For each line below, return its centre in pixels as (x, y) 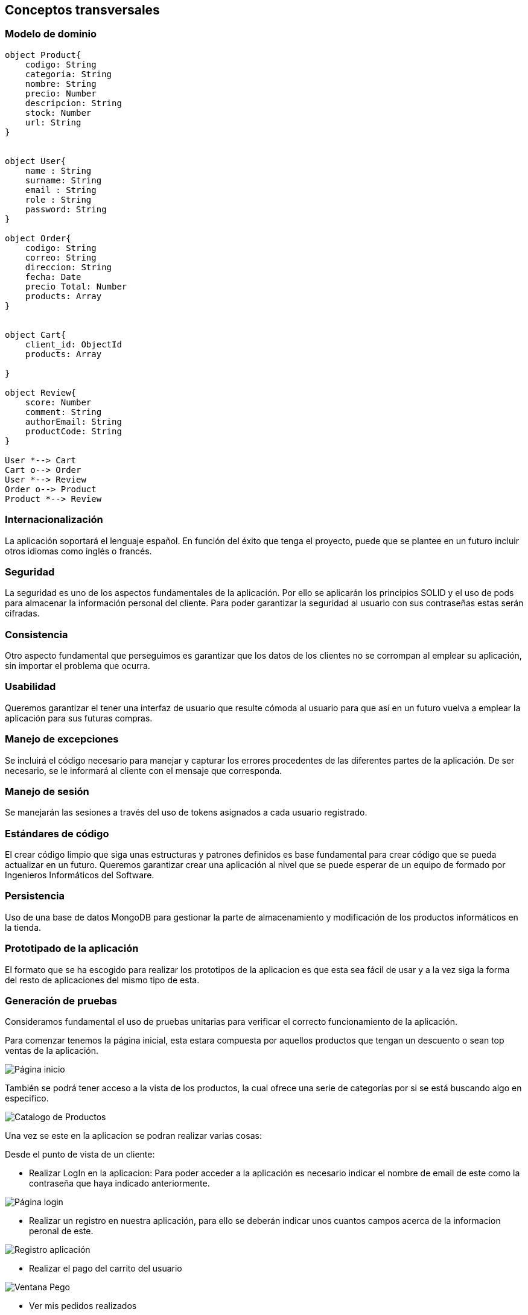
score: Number (58, 402)
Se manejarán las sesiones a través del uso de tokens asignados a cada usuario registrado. (186, 813)
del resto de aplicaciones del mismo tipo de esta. (102, 980)
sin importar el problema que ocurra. (78, 666)
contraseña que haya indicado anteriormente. (119, 1183)
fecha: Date (53, 277)
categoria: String (68, 74)
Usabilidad (30, 687)
